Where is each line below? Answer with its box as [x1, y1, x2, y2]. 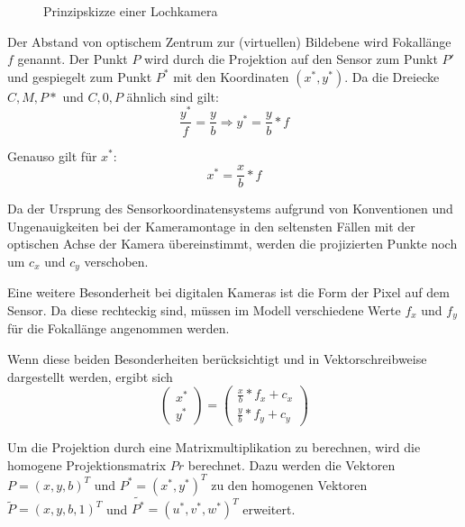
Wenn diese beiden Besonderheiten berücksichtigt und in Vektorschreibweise [7, 350, 427, 368]
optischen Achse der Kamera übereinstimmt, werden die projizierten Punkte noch [7, 234, 458, 253]
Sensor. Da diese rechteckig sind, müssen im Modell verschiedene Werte [7, 301, 401, 319]
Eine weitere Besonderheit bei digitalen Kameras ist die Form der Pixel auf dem [7, 283, 450, 302]
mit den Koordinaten [173, 67, 289, 86]
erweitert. [242, 499, 296, 518]
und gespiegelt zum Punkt [7, 67, 152, 86]
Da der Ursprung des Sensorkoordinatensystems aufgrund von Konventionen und [7, 199, 453, 218]
